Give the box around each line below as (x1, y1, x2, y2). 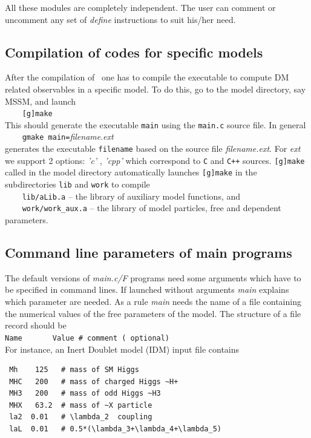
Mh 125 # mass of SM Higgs (9, 365, 139, 374)
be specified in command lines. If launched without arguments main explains (5, 283, 289, 296)
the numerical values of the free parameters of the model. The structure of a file (5, 307, 301, 319)
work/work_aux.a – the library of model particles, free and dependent (22, 201, 281, 214)
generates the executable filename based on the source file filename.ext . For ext (5, 142, 301, 155)
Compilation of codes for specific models (5, 42, 263, 61)
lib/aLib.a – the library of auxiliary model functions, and (22, 189, 241, 202)
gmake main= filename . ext (22, 130, 114, 143)
